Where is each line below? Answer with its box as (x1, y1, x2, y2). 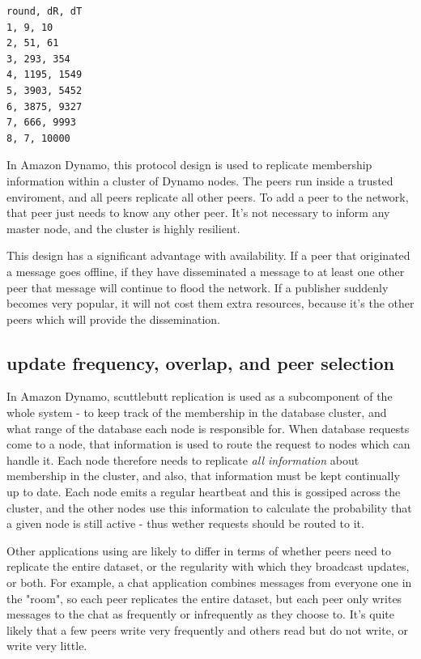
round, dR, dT (6, 6, 83, 17)
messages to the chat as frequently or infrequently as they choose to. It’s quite (6, 606, 394, 623)
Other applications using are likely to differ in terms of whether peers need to (6, 542, 391, 559)
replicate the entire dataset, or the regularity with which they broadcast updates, (6, 558, 410, 575)
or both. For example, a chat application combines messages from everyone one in (6, 574, 412, 591)
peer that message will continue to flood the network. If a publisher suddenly (6, 278, 389, 295)
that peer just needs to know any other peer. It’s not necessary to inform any (6, 204, 390, 221)
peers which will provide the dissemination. (6, 310, 220, 327)
